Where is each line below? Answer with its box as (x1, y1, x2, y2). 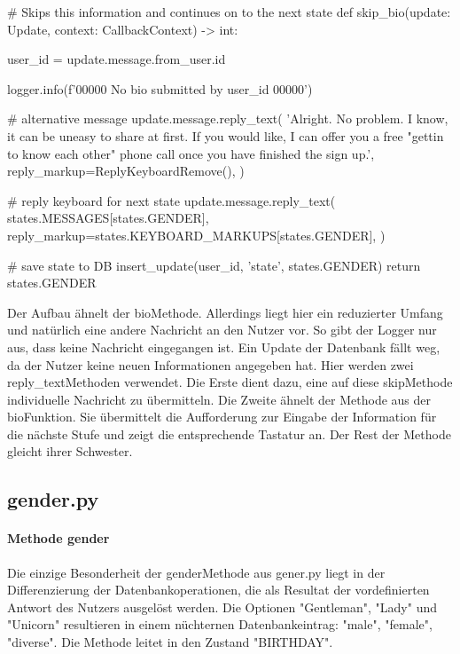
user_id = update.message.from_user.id (7, 50, 226, 68)
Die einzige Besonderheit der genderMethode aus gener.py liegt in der (7, 563, 386, 581)
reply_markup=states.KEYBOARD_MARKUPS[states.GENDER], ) (7, 225, 386, 244)
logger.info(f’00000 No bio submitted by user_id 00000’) (7, 79, 313, 98)
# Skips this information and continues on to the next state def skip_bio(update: (7, 3, 451, 20)
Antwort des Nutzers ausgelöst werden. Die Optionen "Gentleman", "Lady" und (7, 597, 438, 616)
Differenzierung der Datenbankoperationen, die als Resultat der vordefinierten (7, 580, 430, 599)
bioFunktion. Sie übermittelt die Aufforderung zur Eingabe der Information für (7, 407, 437, 426)
